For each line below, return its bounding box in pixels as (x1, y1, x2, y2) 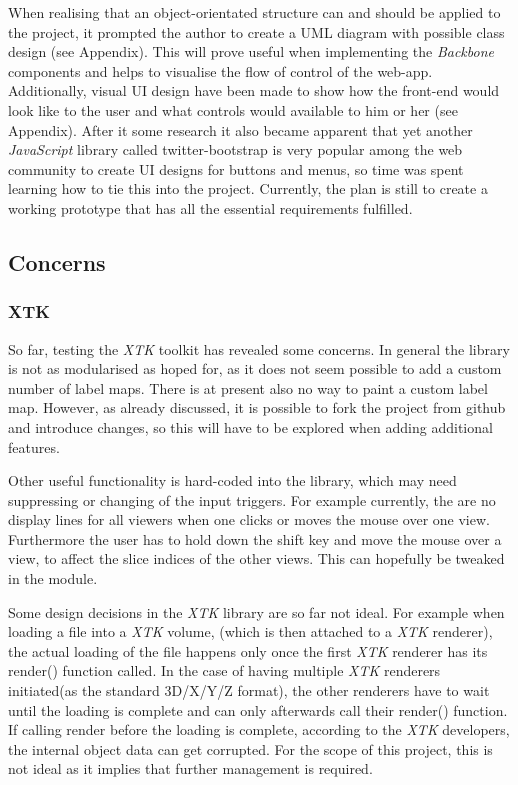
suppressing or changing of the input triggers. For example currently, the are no (8, 489, 496, 510)
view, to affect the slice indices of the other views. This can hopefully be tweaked (8, 548, 505, 569)
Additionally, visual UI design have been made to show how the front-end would (8, 80, 500, 101)
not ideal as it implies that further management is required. (8, 758, 373, 779)
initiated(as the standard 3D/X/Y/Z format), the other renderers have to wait (8, 680, 490, 701)
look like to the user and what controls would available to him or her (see (8, 99, 458, 120)
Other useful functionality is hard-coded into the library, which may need (8, 470, 457, 491)
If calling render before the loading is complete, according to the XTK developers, (8, 719, 510, 740)
